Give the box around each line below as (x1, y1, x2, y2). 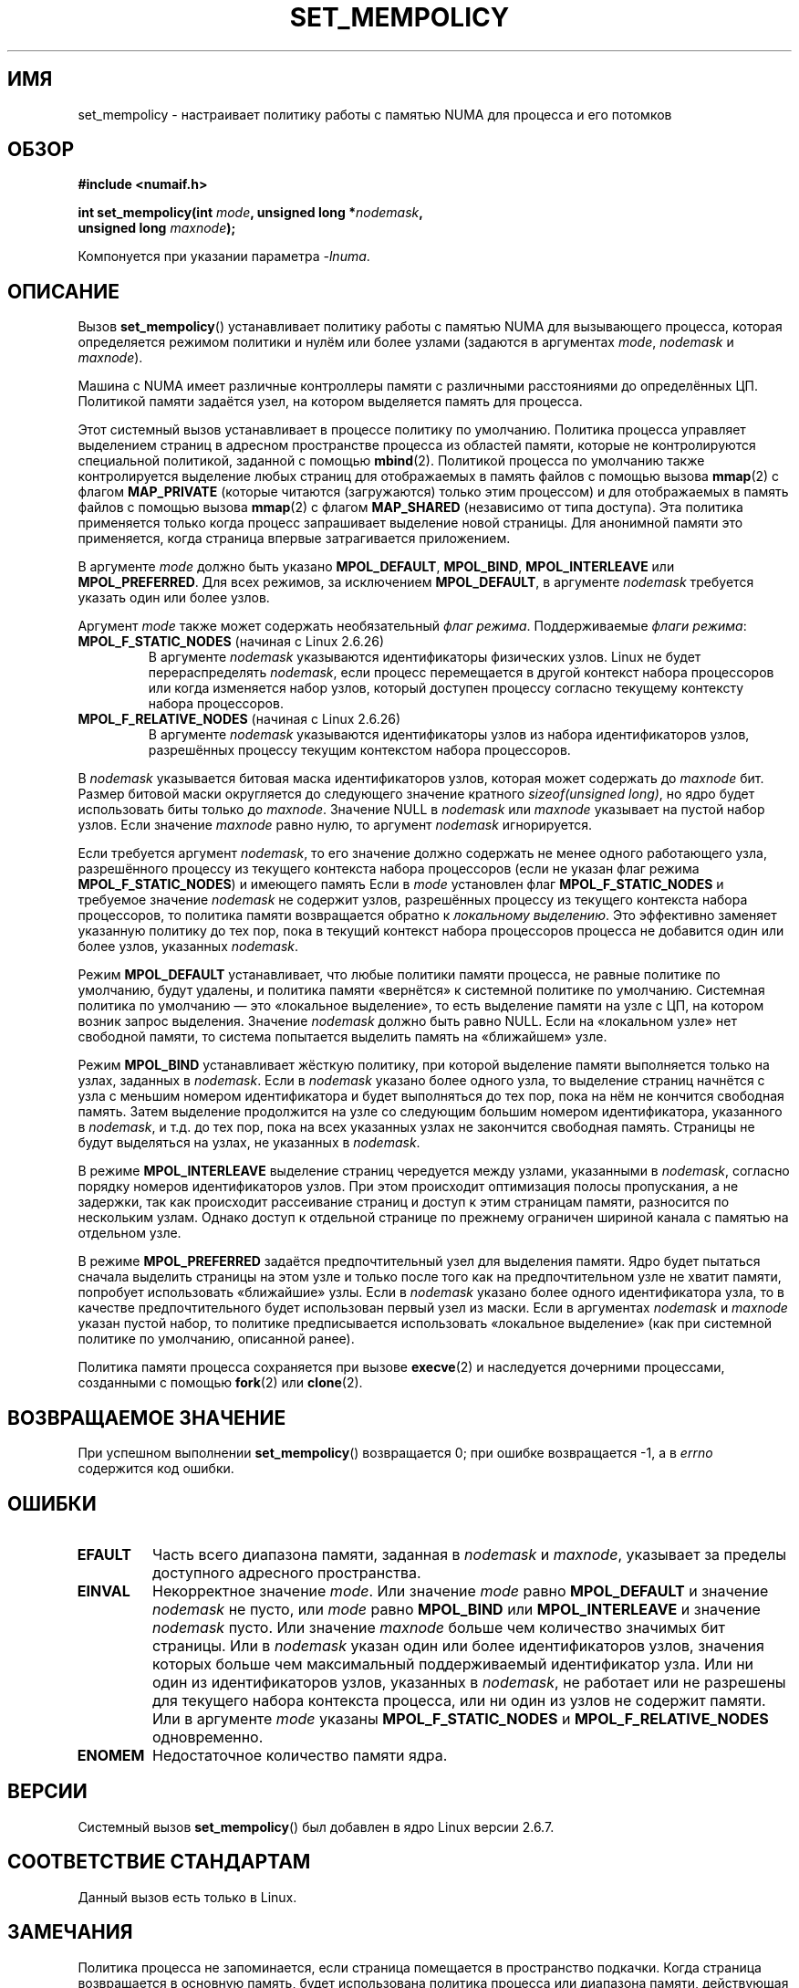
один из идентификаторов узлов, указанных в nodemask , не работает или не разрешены (152, 1672, 786, 1691)
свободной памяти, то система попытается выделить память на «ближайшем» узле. (78, 1029, 607, 1045)
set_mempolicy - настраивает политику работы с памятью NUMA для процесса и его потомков (78, 106, 672, 122)
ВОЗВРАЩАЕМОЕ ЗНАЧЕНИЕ (7, 1406, 286, 1429)
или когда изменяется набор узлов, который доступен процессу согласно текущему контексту (148, 680, 744, 696)
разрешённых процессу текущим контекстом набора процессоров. (148, 742, 571, 759)
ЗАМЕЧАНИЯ (7, 1920, 133, 1944)
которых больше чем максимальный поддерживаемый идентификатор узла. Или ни (152, 1654, 754, 1673)
